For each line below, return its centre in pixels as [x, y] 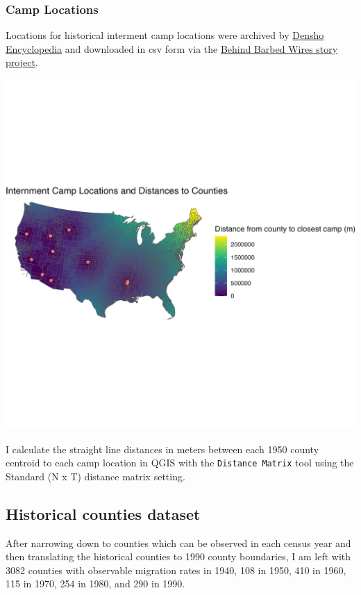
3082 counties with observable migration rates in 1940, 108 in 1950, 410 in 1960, [176, 570]
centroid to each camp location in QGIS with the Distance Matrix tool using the [180, 463]
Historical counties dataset [103, 513]
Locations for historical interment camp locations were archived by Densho [165, 35]
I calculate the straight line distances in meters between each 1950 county [162, 449]
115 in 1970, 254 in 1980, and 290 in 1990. [95, 584]
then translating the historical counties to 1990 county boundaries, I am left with [178, 556]
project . [22, 62]
